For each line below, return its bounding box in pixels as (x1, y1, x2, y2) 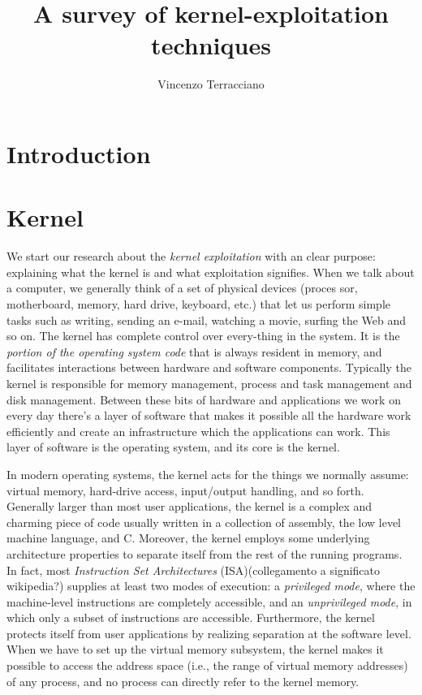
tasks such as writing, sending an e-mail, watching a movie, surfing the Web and (6, 311, 407, 328)
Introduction (6, 136, 151, 170)
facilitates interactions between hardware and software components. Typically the (6, 359, 411, 376)
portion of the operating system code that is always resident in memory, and (6, 343, 382, 360)
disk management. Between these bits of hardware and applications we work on (6, 391, 401, 408)
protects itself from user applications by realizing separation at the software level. (6, 624, 411, 641)
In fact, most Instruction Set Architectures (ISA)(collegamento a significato (6, 561, 380, 578)
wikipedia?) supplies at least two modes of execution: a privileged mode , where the (6, 577, 416, 594)
